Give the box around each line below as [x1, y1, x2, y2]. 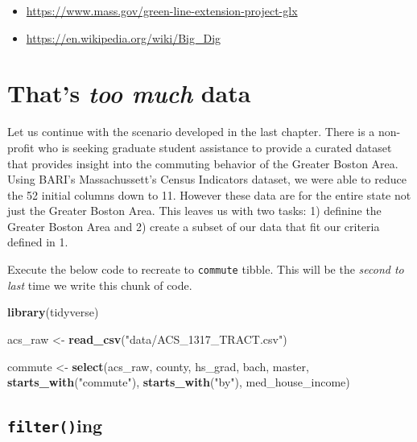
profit [7, 138, 35, 155]
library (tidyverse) [7, 304, 99, 320]
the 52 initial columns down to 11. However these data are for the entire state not [7, 186, 411, 203]
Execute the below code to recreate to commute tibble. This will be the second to [7, 261, 404, 278]
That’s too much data [7, 76, 251, 110]
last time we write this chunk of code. [7, 276, 192, 293]
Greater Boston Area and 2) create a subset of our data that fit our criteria [7, 217, 380, 234]
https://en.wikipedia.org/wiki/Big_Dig [26, 29, 221, 46]
